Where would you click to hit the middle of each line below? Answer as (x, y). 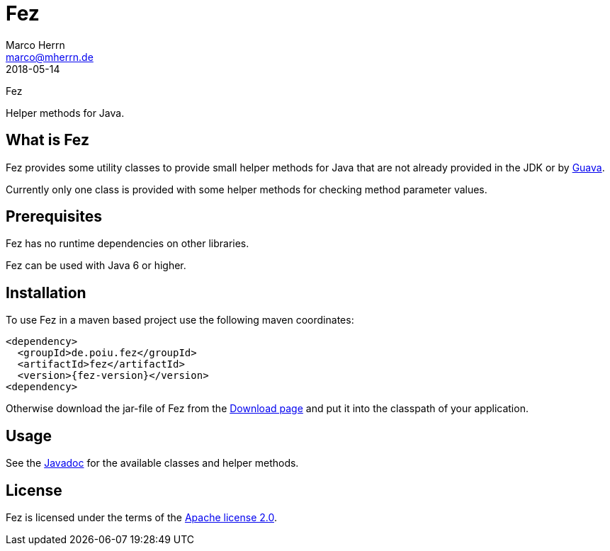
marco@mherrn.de (50, 57)
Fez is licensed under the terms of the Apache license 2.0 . (141, 517)
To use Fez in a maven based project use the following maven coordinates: (180, 320)
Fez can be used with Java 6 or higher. (96, 266)
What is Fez (47, 140)
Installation (46, 292)
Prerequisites (54, 217)
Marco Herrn (35, 45)
